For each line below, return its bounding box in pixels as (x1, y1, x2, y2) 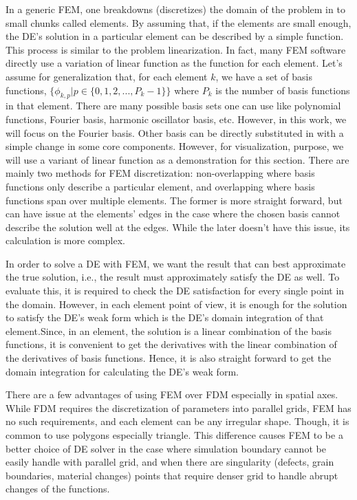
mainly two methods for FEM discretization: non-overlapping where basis (6, 166, 315, 180)
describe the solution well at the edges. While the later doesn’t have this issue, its (6, 219, 350, 234)
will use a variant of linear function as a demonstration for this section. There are (6, 152, 349, 166)
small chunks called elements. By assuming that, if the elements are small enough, (6, 15, 351, 30)
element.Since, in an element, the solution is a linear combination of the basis (6, 323, 332, 338)
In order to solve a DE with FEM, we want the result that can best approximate (6, 256, 346, 270)
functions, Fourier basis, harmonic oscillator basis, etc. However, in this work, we (6, 111, 347, 126)
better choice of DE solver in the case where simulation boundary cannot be (6, 441, 326, 455)
